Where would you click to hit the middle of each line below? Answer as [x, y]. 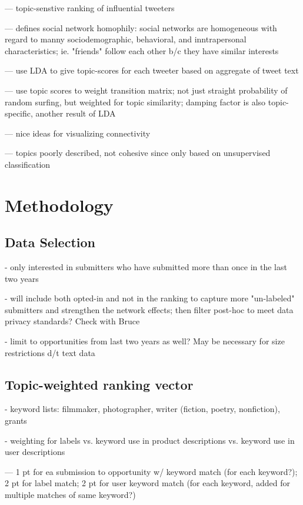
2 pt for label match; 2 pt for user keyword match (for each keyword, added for [147, 483]
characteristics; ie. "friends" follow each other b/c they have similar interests [142, 50]
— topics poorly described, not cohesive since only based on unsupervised [138, 153]
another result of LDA [76, 113]
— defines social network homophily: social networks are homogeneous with [141, 27]
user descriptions [35, 452]
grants [16, 421]
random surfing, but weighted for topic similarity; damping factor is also [135, 102]
